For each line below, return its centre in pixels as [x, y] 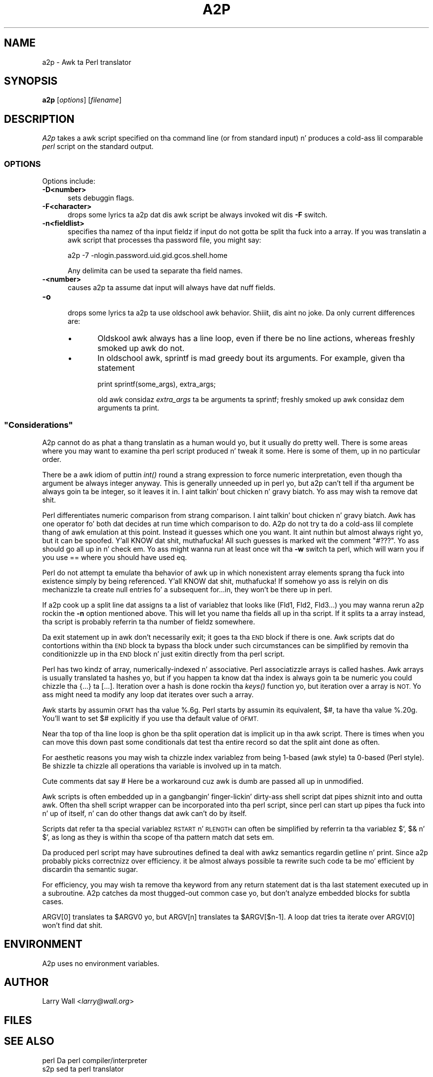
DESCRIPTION [39, 119]
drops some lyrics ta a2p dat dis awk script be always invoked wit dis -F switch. [198, 215]
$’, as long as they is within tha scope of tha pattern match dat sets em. [158, 837]
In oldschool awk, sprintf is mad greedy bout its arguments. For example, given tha [251, 358]
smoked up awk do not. [141, 348]
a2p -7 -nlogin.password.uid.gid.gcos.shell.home [148, 256]
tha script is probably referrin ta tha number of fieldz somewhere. [149, 621]
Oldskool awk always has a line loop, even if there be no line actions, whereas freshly [256, 338]
